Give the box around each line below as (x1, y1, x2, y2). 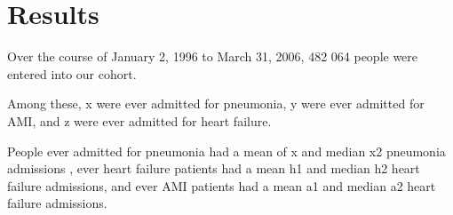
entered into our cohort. (7, 64, 137, 83)
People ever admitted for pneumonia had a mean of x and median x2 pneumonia (7, 141, 446, 160)
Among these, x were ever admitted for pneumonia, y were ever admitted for (7, 94, 425, 113)
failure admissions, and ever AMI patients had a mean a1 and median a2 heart (7, 176, 436, 195)
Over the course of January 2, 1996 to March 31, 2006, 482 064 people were (7, 47, 418, 66)
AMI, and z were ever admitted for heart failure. (7, 111, 272, 130)
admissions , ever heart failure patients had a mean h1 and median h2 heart (7, 159, 420, 178)
